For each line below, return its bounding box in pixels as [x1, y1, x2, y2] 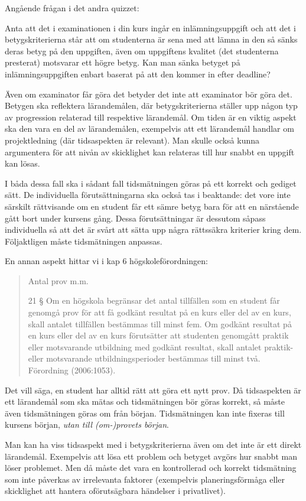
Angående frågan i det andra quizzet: [5, 2, 139, 14]
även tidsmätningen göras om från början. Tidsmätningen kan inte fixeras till [5, 406, 285, 419]
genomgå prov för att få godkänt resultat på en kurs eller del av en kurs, [28, 306, 291, 318]
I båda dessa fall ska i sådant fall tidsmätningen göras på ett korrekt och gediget [5, 177, 297, 189]
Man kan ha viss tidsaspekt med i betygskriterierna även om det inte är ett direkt [5, 438, 302, 450]
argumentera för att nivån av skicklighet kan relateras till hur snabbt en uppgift [5, 145, 295, 158]
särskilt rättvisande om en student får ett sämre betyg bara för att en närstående [5, 200, 299, 212]
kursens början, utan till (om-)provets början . [5, 418, 169, 431]
